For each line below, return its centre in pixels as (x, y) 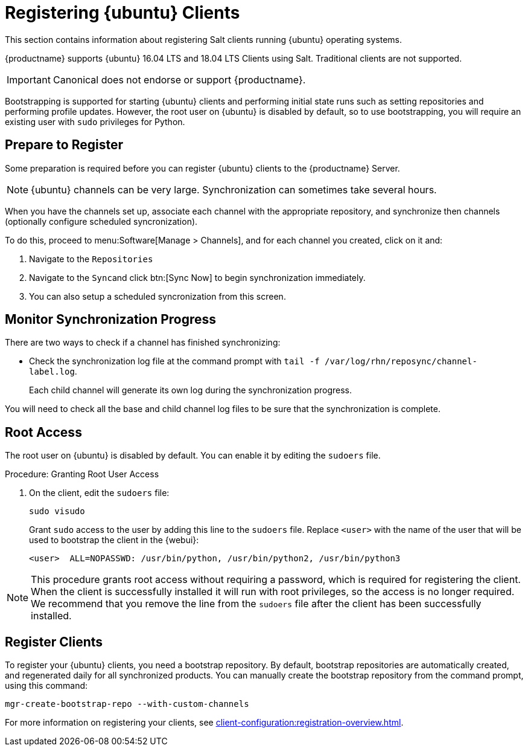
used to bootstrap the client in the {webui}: (114, 540)
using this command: (46, 686)
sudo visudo (57, 511)
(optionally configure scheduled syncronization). (101, 221)
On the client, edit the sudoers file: (99, 493)
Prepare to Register (64, 145)
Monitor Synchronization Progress (111, 320)
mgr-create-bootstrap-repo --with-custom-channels (127, 704)
